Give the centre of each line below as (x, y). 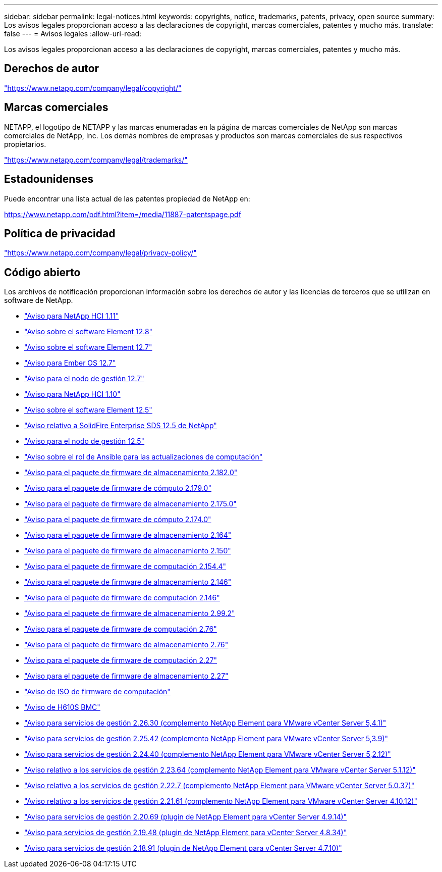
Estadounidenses (49, 179)
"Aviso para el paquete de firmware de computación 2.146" (122, 598)
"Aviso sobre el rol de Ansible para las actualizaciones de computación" (144, 457)
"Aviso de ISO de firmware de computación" (97, 692)
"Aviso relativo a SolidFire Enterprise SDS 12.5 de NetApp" (121, 426)
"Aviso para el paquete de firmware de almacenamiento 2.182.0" (131, 473)
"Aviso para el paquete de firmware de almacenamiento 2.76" (126, 645)
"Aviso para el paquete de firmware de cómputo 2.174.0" (118, 520)
